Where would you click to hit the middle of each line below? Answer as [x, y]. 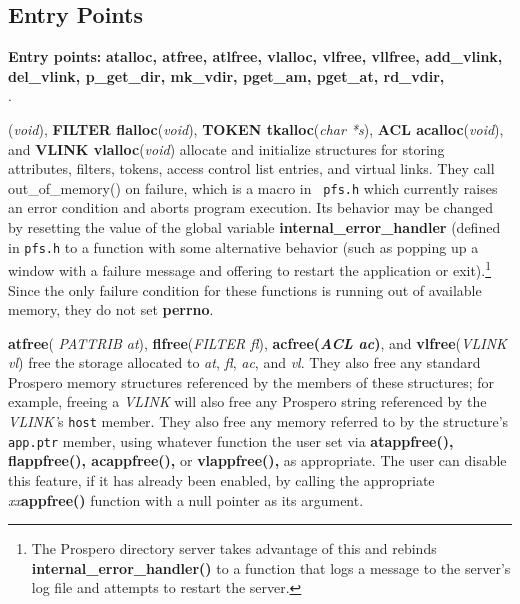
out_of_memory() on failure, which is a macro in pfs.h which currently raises [253, 187]
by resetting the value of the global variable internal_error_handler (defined [254, 227]
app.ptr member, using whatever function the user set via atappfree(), [231, 440]
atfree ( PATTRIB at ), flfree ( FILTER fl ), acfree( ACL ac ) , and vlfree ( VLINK [257, 342]
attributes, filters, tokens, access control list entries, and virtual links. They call [251, 168]
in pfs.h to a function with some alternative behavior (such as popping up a [243, 246]
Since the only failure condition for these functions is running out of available [245, 289]
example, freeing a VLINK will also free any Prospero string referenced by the [247, 401]
